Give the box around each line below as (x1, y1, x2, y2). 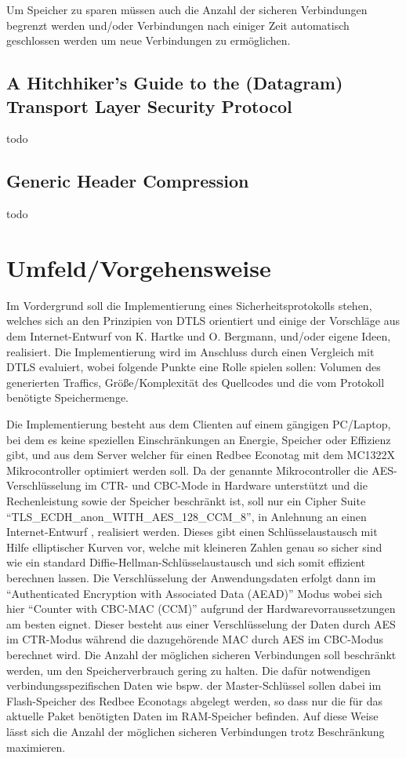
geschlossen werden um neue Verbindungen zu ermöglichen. (6, 32, 291, 49)
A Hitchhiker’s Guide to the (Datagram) (6, 71, 343, 95)
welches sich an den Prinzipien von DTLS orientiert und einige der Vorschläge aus (6, 312, 400, 329)
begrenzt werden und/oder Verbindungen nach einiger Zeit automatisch (6, 16, 350, 33)
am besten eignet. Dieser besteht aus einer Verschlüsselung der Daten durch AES (6, 615, 396, 632)
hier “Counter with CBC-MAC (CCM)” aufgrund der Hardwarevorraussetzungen (6, 600, 396, 617)
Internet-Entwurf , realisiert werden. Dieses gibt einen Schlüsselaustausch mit (6, 523, 378, 540)
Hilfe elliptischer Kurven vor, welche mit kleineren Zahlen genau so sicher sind (6, 538, 382, 555)
